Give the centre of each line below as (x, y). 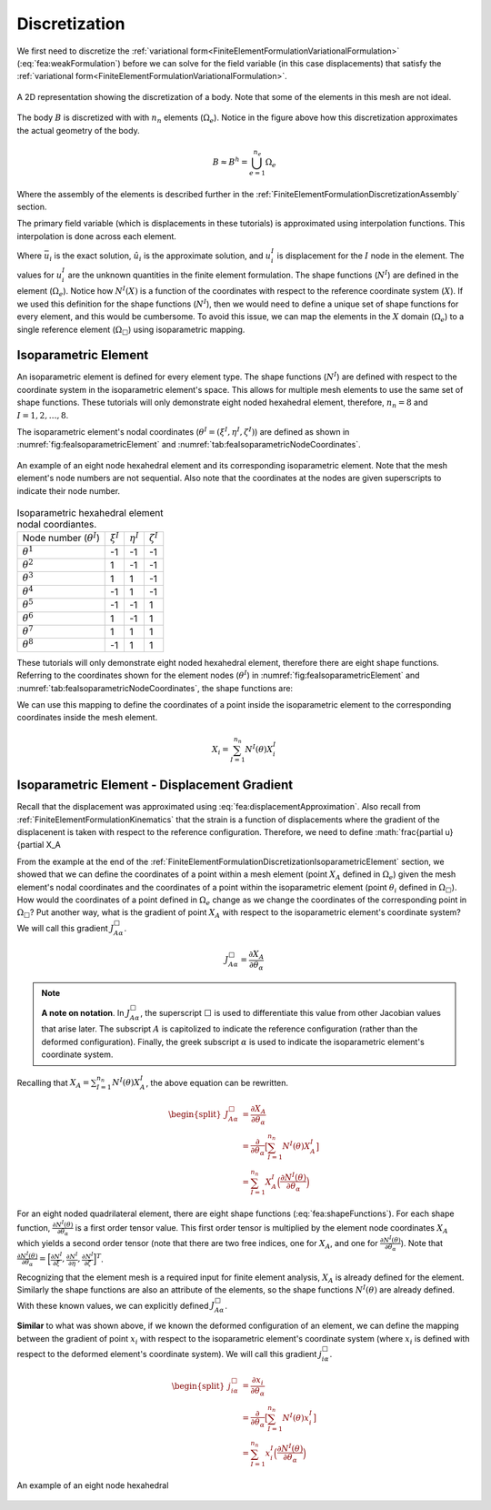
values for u (40, 275)
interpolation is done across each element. (97, 236)
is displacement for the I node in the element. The (371, 256)
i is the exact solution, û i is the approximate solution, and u (160, 257)
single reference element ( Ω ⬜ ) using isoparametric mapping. (131, 330)
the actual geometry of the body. (78, 130)
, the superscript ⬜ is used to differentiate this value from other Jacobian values (291, 1012)
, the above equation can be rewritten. (217, 1082)
